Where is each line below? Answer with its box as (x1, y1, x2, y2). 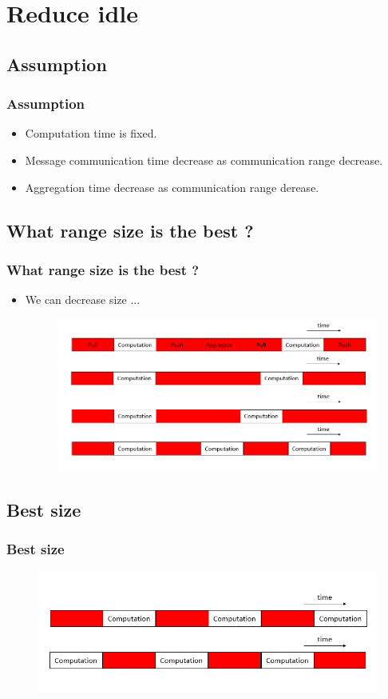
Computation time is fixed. (25, 125, 157, 142)
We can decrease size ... (25, 291, 141, 308)
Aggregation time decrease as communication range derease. (25, 178, 319, 195)
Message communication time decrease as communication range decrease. (25, 151, 383, 168)
